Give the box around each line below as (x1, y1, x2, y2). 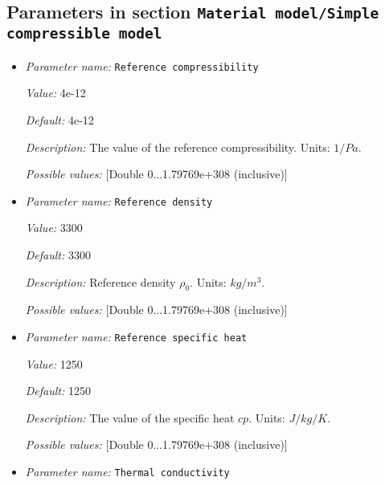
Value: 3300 (25, 219, 83, 236)
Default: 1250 (25, 382, 91, 399)
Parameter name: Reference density (25, 192, 213, 209)
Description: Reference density (25, 273, 176, 290)
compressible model (6, 25, 162, 43)
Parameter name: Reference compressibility (25, 57, 259, 74)
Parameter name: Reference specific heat (25, 328, 248, 345)
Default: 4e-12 (25, 112, 94, 128)
